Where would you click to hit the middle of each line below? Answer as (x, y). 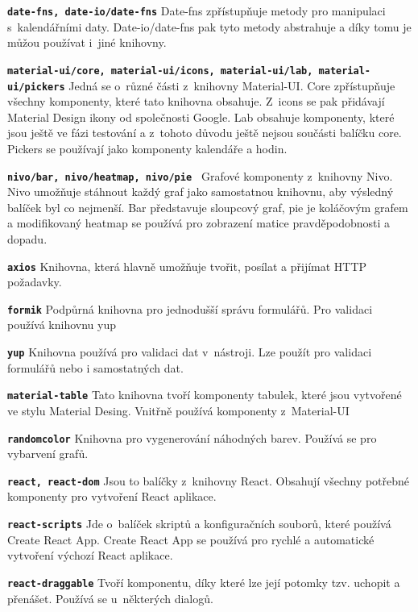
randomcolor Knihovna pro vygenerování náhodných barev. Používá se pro (192, 437)
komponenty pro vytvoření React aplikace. (112, 496)
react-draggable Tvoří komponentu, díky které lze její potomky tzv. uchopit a (204, 582)
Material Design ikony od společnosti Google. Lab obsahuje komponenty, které (201, 117)
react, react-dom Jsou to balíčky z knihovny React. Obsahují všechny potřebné (209, 480)
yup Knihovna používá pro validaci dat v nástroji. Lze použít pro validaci (190, 352)
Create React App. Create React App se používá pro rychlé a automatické (191, 539)
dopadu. (27, 238)
